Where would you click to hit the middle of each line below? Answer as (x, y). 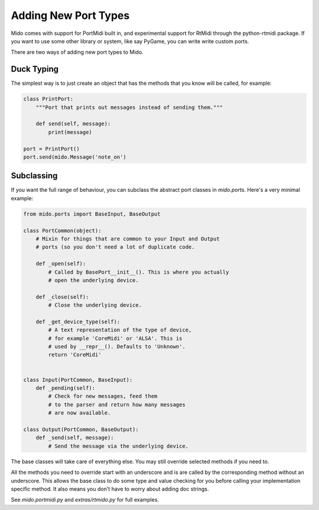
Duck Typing (35, 69)
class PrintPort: (48, 99)
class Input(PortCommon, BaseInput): (78, 380)
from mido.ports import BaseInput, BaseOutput (92, 214)
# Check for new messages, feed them (103, 396)
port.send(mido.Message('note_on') (75, 157)
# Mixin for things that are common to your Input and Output (128, 239)
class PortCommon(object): (62, 230)
